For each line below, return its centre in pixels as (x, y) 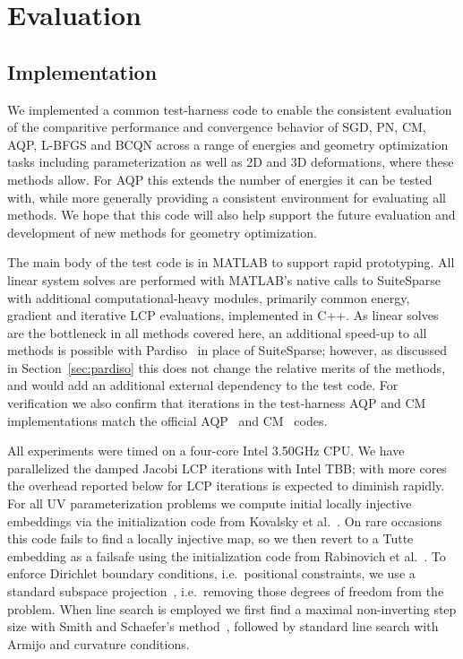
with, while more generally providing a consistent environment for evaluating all (227, 197)
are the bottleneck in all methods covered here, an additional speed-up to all (217, 332)
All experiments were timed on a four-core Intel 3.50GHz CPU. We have (206, 451)
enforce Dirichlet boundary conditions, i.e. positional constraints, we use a (211, 573)
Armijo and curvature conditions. (99, 643)
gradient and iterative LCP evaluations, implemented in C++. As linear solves (223, 315)
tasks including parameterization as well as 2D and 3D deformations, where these (231, 162)
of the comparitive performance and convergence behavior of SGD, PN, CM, (217, 127)
